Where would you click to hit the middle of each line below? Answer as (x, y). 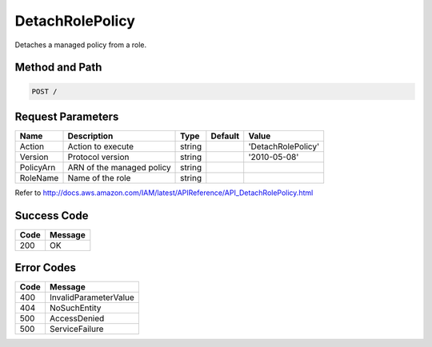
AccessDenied (77, 318)
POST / (44, 91)
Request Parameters (67, 116)
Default (225, 136)
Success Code (52, 215)
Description (90, 136)
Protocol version (98, 158)
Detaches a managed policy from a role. (81, 45)
